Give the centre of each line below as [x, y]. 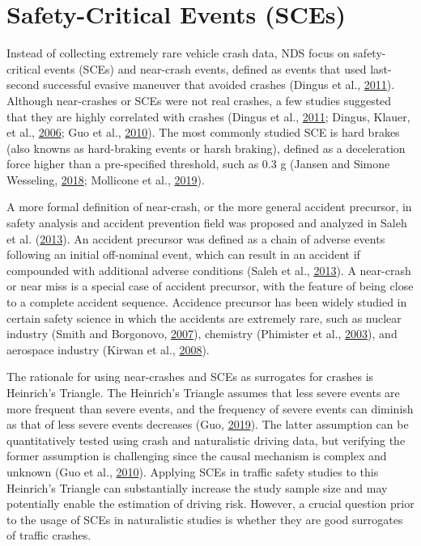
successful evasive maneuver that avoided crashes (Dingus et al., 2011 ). [219, 85]
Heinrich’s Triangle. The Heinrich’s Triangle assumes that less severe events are [203, 392]
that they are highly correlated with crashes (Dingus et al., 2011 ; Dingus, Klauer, [208, 116]
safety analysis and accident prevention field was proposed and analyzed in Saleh [207, 223]
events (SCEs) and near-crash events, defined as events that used [205, 68]
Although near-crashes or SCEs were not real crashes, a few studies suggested [199, 100]
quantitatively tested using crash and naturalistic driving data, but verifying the [206, 440]
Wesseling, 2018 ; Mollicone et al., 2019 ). [106, 179]
